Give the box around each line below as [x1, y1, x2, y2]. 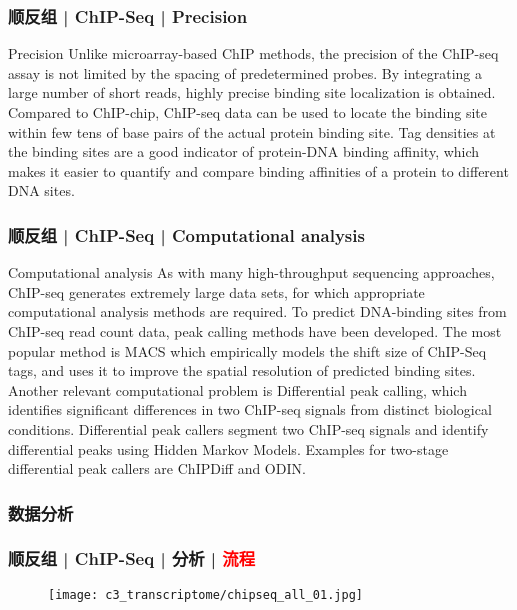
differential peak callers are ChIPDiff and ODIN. [8, 458, 306, 479]
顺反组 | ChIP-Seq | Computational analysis [8, 222, 365, 247]
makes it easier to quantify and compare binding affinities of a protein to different [8, 160, 509, 181]
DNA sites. [8, 180, 75, 201]
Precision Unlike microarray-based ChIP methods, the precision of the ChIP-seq [8, 43, 499, 64]
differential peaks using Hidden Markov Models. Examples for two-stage [8, 438, 449, 459]
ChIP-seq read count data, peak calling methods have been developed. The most [8, 320, 502, 341]
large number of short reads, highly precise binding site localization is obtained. [8, 82, 496, 103]
